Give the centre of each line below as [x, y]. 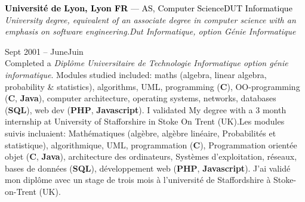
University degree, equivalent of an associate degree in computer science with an [150, 19]
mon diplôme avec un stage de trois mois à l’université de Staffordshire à [138, 180]
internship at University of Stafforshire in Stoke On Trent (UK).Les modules [145, 121]
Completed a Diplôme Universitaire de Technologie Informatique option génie [147, 63]
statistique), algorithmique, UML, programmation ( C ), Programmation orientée [151, 144]
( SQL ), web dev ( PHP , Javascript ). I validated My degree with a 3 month [146, 109]
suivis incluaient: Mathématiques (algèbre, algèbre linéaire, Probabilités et [141, 133]
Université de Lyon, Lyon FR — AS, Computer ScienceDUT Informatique [149, 8]
